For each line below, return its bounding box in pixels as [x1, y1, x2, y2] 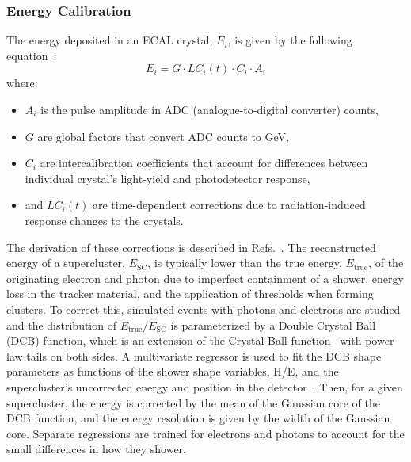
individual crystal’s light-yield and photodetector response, [25, 170, 310, 186]
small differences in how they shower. [6, 441, 186, 457]
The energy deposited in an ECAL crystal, [6, 32, 213, 48]
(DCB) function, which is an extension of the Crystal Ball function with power [6, 332, 394, 349]
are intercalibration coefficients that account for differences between [40, 155, 368, 171]
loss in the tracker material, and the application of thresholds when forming [6, 285, 374, 302]
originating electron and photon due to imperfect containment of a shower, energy [6, 269, 404, 286]
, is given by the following [227, 32, 352, 48]
